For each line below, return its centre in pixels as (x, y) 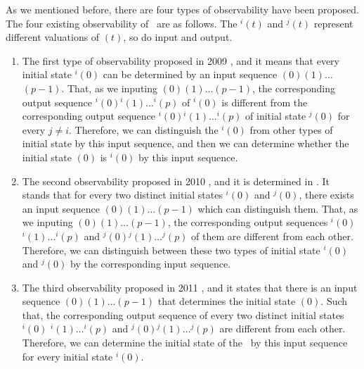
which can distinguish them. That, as (278, 208)
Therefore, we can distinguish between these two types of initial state (171, 250)
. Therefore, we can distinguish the (144, 129)
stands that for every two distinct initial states (122, 195)
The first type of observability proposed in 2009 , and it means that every (181, 60)
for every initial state (67, 356)
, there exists (326, 195)
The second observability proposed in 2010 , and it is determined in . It (176, 181)
